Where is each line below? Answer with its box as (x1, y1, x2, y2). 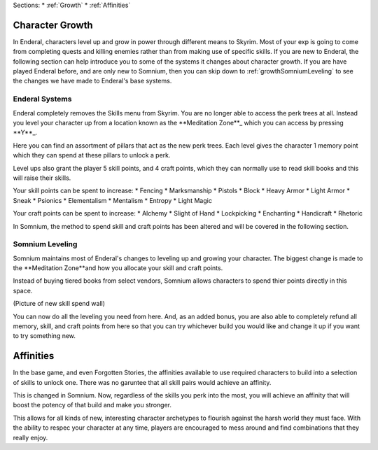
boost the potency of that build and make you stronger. (13, 401, 171, 409)
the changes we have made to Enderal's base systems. (13, 77, 172, 85)
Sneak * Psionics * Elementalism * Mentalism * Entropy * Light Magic (13, 196, 213, 204)
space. (13, 286, 33, 295)
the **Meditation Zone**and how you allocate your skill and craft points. (13, 264, 223, 272)
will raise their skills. (13, 174, 71, 182)
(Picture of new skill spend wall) (13, 300, 105, 308)
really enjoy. (13, 433, 48, 442)
